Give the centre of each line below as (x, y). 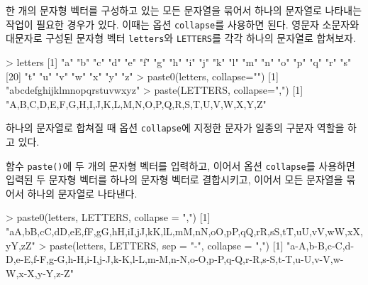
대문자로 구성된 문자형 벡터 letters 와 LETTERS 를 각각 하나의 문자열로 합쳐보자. (181, 38)
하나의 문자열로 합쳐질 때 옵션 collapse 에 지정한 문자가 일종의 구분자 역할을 (175, 128)
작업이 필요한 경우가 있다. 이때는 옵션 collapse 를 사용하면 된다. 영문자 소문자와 (183, 24)
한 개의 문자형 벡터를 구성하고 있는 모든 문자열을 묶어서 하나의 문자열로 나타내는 (184, 10)
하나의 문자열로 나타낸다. (82, 193)
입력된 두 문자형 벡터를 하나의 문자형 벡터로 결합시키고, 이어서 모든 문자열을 (174, 179)
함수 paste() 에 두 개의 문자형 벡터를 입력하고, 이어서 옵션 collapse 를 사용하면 (180, 165)
